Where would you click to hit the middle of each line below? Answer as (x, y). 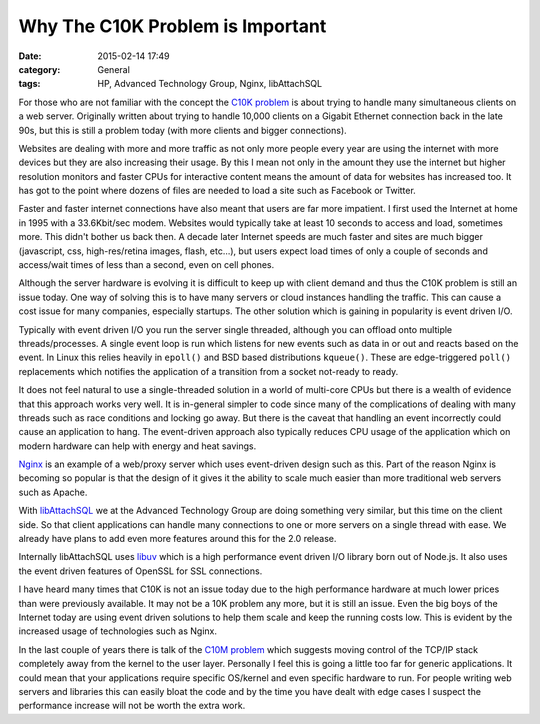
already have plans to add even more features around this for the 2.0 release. (177, 539)
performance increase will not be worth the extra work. (132, 706)
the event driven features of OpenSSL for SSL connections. (140, 571)
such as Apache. (53, 492)
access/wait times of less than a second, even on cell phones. (146, 265)
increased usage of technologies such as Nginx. (117, 631)
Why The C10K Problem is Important (172, 26)
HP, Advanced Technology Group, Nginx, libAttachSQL (210, 84)
